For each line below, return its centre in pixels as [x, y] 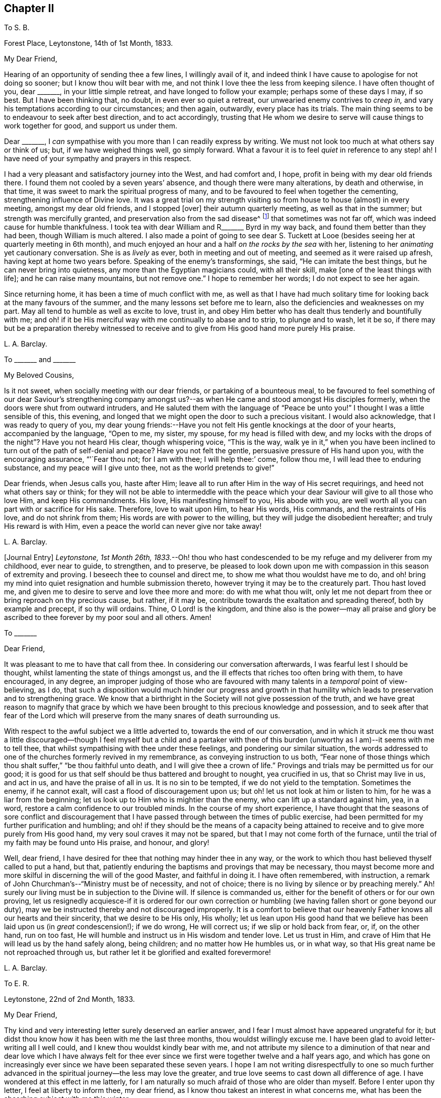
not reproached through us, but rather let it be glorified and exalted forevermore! [138, 952]
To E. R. [17, 984]
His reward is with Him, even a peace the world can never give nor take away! [133, 526]
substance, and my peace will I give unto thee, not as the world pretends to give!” [139, 468]
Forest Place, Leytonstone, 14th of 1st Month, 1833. [89, 43]
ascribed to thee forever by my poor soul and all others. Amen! [108, 617]
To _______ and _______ [40, 360]
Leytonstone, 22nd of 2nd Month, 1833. [69, 999]
